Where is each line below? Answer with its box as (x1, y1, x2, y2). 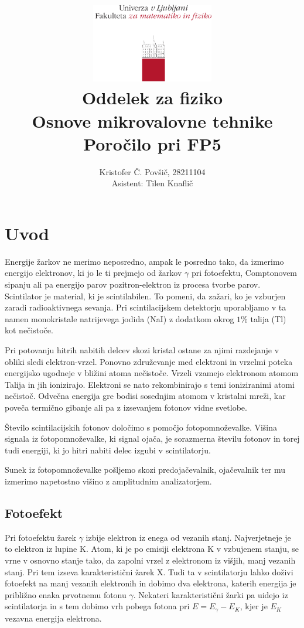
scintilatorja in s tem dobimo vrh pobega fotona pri (5, 600, 190, 612)
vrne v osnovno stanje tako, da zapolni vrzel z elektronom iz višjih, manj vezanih (5, 554, 296, 566)
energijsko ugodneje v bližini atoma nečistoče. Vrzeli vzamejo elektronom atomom (5, 367, 299, 379)
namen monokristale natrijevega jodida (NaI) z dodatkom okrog (5, 312, 234, 325)
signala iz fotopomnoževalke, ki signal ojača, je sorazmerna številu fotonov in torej (5, 432, 300, 445)
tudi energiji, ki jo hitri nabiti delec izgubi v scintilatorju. (5, 443, 211, 456)
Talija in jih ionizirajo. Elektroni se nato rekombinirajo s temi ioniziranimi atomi (5, 378, 295, 390)
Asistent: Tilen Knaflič (111, 177, 193, 189)
